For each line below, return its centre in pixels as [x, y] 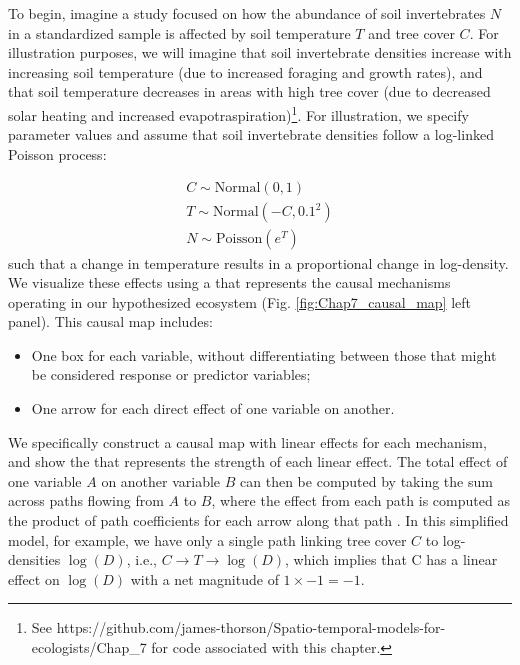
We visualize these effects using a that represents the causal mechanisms [229, 282]
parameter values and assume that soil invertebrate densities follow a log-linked [251, 134]
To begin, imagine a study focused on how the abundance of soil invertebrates [247, 13]
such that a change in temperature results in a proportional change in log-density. [258, 262]
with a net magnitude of [204, 578]
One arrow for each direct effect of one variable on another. [213, 408]
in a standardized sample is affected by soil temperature [179, 32]
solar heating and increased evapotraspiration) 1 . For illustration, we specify [238, 113]
